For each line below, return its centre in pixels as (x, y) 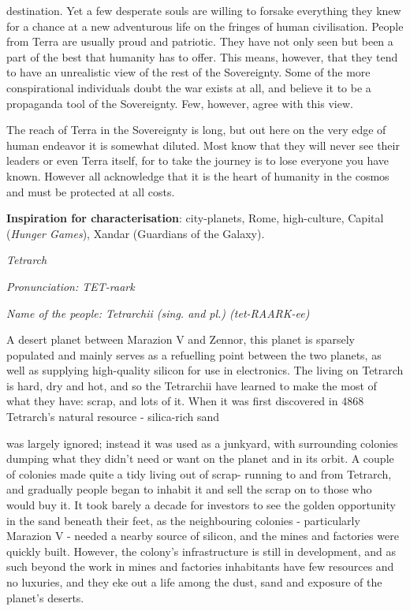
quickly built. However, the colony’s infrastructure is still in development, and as (201, 551)
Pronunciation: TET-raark (71, 286)
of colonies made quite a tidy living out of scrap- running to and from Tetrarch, (199, 473)
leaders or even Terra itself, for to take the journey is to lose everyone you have (198, 160)
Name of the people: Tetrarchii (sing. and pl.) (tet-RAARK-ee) (158, 313)
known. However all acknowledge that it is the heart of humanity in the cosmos (198, 175)
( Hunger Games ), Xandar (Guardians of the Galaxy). (136, 233)
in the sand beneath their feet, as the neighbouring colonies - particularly (183, 520)
